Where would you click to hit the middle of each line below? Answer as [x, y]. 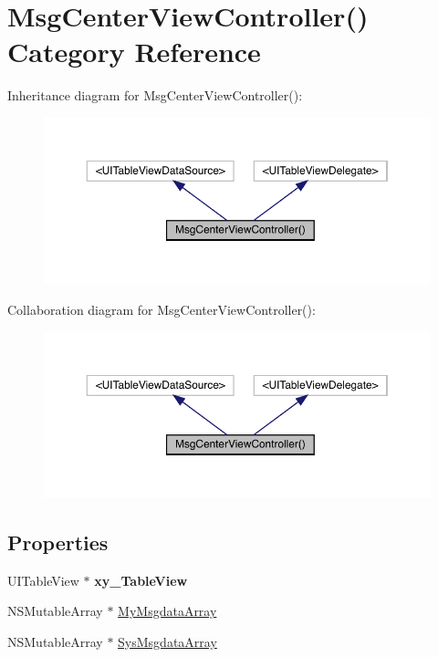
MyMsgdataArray [167, 611]
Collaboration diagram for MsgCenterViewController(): [162, 309]
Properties [58, 542]
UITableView [43, 580]
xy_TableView [141, 580]
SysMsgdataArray [167, 641]
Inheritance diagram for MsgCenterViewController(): [155, 95]
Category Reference [134, 52]
